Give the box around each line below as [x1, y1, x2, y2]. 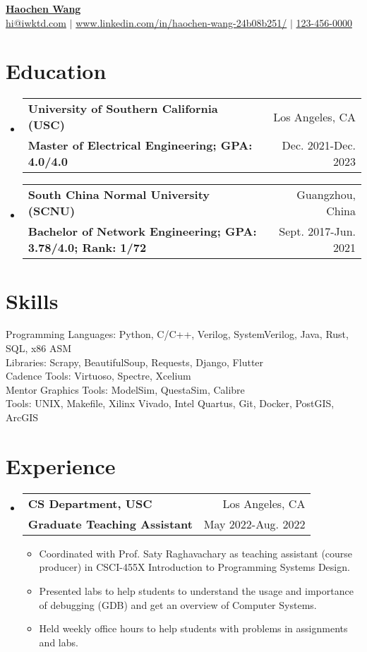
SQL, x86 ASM [6, 341, 72, 356]
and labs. [39, 634, 78, 649]
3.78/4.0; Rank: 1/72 [28, 239, 147, 256]
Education [6, 56, 107, 85]
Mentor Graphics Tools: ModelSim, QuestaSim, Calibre [6, 382, 245, 397]
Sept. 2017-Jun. [279, 223, 356, 240]
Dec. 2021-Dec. [282, 137, 356, 154]
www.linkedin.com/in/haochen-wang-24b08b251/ [76, 15, 287, 30]
